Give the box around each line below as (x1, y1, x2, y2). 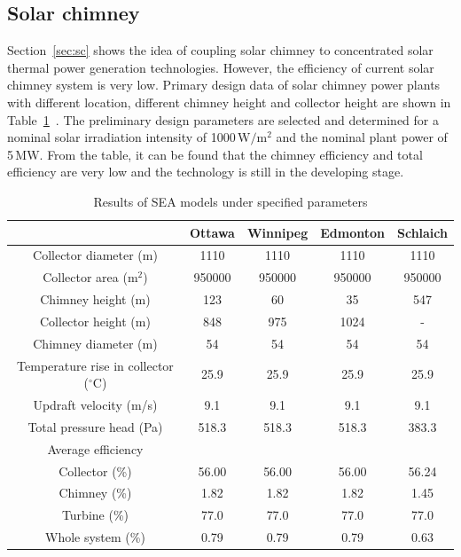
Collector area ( (43, 268, 128, 286)
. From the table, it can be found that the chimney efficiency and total (39, 145, 423, 163)
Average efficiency (47, 439, 144, 458)
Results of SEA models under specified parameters (93, 192, 368, 210)
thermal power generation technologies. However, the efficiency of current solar (7, 58, 434, 76)
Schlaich (396, 223, 448, 241)
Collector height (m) (40, 311, 151, 330)
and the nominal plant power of (276, 128, 448, 146)
